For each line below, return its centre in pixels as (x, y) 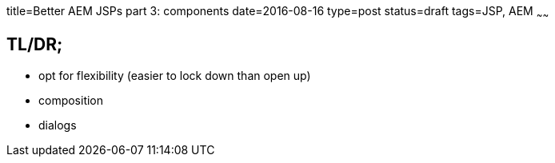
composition (71, 100)
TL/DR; (35, 45)
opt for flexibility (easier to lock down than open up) (175, 75)
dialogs (58, 125)
